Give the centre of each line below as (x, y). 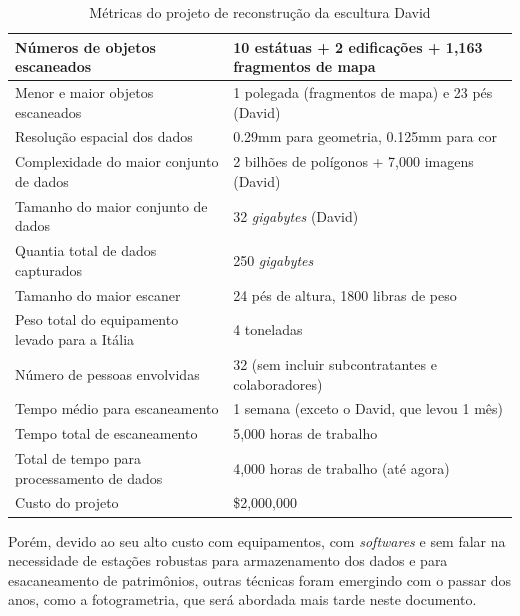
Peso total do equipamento (97, 319)
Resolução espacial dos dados (104, 136)
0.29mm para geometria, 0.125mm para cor (365, 136)
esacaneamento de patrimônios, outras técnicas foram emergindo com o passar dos (260, 579)
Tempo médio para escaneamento (117, 408)
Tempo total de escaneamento (106, 433)
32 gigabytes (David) (296, 215)
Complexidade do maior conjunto (117, 161)
